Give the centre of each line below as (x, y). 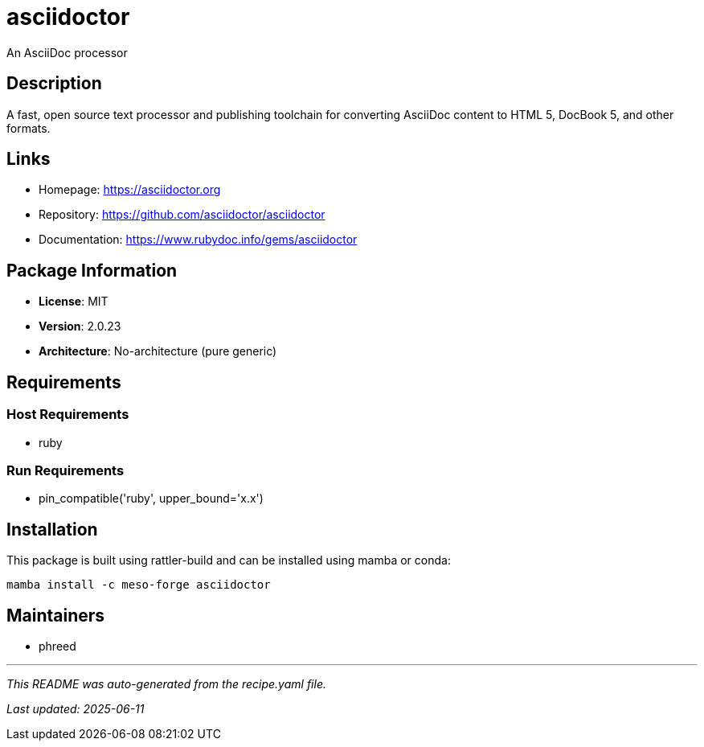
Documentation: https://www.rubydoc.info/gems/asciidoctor (198, 240)
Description (54, 84)
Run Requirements (65, 470)
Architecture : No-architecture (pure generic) (158, 351)
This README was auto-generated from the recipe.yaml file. (166, 683)
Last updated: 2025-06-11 (76, 708)
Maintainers (56, 615)
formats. (29, 128)
